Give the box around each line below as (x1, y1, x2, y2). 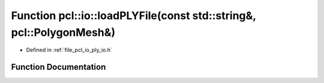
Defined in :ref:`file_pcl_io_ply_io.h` (26, 47, 113, 54)
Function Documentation (11, 62, 106, 72)
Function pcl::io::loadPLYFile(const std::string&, (11, 9, 256, 22)
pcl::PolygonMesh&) (11, 26, 116, 39)
